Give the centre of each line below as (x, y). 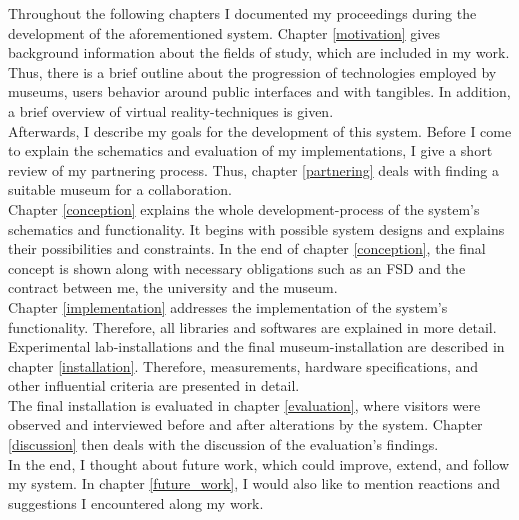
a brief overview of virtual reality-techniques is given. (171, 110)
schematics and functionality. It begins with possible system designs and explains (256, 228)
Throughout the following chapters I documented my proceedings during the (242, 13)
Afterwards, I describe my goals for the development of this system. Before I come (260, 130)
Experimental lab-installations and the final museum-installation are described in (256, 346)
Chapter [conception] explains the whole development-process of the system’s (244, 208)
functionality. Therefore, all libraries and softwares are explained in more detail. (252, 326)
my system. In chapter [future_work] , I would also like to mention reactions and (254, 483)
